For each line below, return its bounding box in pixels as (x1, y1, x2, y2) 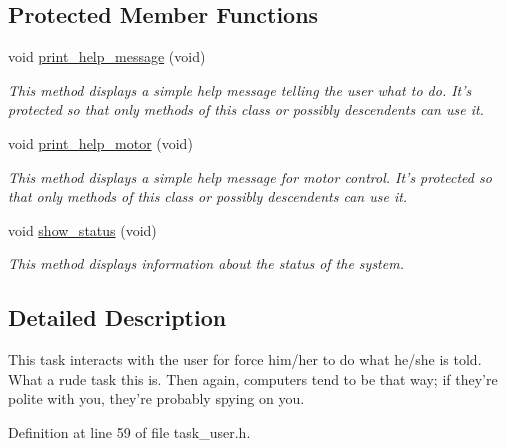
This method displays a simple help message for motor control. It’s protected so (8, 166, 492, 187)
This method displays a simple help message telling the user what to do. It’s (8, 79, 472, 100)
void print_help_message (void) (8, 46, 206, 67)
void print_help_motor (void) (8, 132, 193, 153)
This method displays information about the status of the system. (8, 253, 404, 274)
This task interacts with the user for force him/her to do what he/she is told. (8, 349, 482, 370)
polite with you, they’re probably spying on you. (8, 388, 305, 409)
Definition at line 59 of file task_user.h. (8, 421, 251, 442)
